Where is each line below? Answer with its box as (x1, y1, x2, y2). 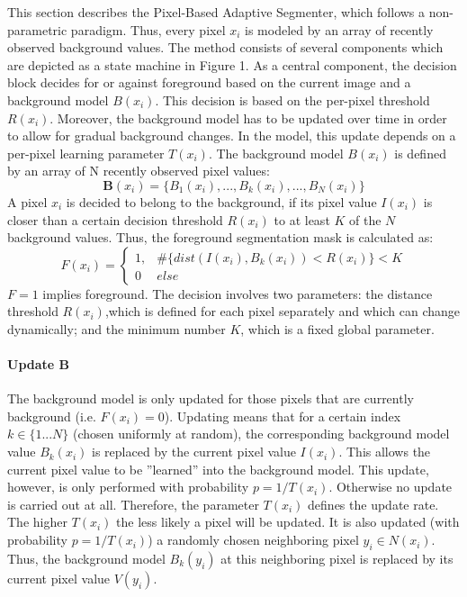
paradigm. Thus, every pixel (70, 20, 226, 39)
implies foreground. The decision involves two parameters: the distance (42, 284, 433, 303)
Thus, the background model (7, 548, 166, 567)
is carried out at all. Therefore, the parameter (7, 494, 259, 513)
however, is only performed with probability (7, 477, 249, 496)
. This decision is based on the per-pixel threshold (155, 90, 430, 109)
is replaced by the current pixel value (92, 442, 296, 461)
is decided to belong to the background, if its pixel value (66, 192, 377, 211)
